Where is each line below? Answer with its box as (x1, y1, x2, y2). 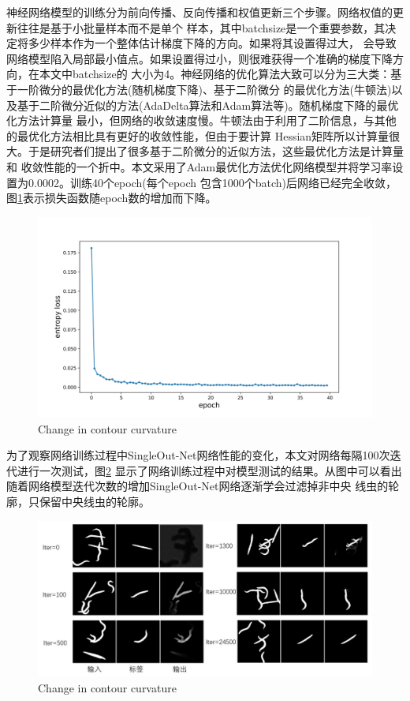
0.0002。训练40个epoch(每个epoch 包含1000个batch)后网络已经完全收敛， (28, 174, 397, 190)
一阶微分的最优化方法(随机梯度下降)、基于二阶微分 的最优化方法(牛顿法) (17, 81, 392, 97)
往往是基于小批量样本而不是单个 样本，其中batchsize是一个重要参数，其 (17, 19, 386, 36)
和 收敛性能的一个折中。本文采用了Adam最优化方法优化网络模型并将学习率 (6, 158, 393, 174)
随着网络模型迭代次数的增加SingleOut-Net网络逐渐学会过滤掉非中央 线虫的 (6, 478, 389, 494)
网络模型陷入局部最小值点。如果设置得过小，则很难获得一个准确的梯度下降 (6, 50, 393, 66)
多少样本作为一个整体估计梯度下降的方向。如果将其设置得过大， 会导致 (28, 35, 397, 51)
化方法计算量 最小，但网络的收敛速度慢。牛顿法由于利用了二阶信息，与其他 (6, 112, 397, 129)
